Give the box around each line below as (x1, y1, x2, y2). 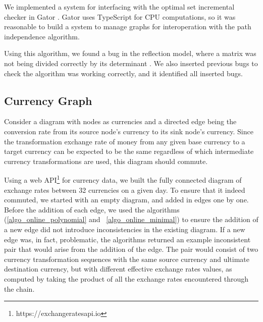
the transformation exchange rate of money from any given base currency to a (4, 136, 245, 146)
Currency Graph (4, 92, 92, 108)
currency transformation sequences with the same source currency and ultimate (4, 253, 249, 264)
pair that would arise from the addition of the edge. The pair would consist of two (4, 244, 258, 254)
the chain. (4, 283, 35, 294)
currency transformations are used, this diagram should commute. (4, 155, 208, 166)
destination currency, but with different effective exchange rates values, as (4, 263, 232, 274)
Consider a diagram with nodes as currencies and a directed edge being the (4, 116, 237, 127)
